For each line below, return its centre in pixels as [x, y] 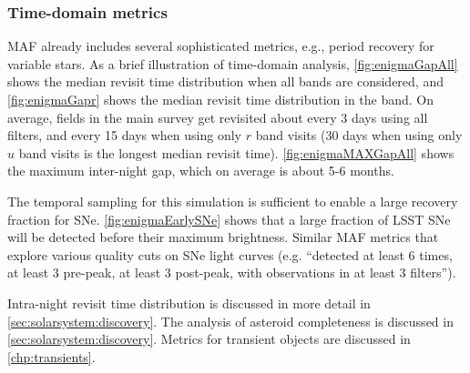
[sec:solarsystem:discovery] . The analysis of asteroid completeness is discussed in [230, 321]
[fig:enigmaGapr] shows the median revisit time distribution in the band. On [221, 99]
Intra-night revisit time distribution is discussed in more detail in [189, 302]
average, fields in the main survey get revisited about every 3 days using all [218, 117]
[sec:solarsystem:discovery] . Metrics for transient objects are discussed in [209, 339]
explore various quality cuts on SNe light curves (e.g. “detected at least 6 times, [230, 254]
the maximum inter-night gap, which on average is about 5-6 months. [201, 171]
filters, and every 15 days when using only [124, 135]
